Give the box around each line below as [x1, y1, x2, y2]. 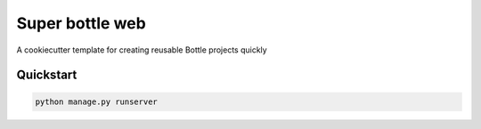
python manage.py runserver [35, 96, 158, 107]
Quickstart [16, 68, 77, 83]
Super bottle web [16, 13, 146, 33]
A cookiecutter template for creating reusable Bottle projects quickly [16, 44, 267, 55]
